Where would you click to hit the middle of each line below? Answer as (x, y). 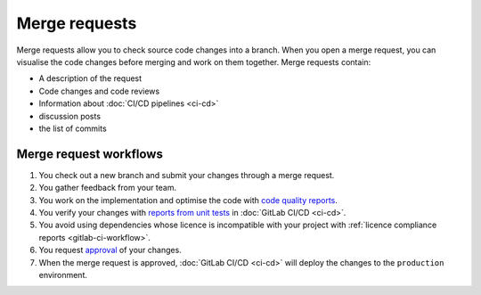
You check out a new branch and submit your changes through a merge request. (187, 175)
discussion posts (70, 116)
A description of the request (90, 78)
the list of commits (73, 128)
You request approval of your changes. (110, 250)
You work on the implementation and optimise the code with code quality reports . (188, 200)
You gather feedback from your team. (108, 188)
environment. (63, 275)
